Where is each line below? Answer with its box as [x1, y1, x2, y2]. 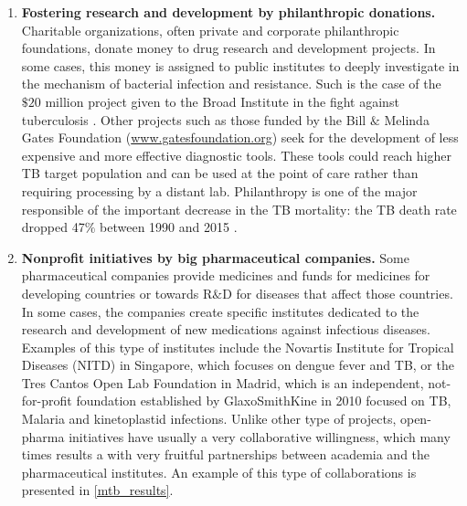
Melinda [384, 110, 430, 129]
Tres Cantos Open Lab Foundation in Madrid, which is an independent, [21, 373, 424, 392]
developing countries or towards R [21, 283, 213, 302]
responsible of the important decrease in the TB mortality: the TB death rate [21, 199, 457, 218]
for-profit [21, 391, 72, 410]
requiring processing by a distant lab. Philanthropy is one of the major [21, 181, 418, 200]
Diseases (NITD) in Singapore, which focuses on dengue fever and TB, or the [21, 355, 454, 374]
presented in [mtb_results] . [21, 480, 174, 500]
